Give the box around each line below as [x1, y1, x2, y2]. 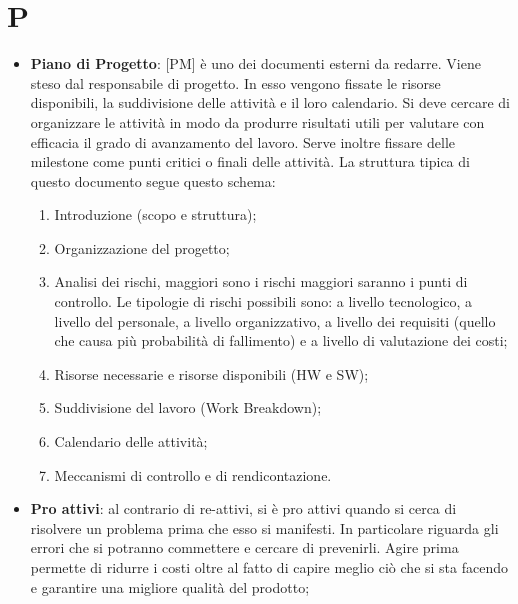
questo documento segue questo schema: [30, 170, 276, 191]
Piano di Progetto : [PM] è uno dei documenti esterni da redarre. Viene [30, 53, 481, 74]
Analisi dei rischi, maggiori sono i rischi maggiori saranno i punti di [54, 271, 468, 292]
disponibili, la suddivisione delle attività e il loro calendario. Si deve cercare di [30, 92, 510, 113]
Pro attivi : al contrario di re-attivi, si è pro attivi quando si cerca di [30, 498, 457, 519]
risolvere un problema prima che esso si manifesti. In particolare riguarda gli [30, 517, 499, 538]
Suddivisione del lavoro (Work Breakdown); [54, 397, 322, 418]
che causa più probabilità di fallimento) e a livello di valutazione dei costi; [54, 330, 508, 351]
